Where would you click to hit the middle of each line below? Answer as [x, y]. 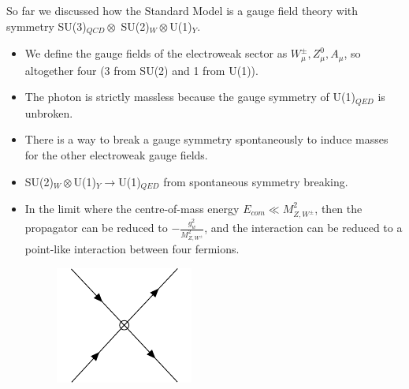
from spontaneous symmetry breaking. [256, 181]
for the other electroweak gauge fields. [116, 154]
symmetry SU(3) [46, 26]
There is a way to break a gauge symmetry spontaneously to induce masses [206, 139]
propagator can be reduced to [96, 228]
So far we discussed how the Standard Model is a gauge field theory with [182, 11]
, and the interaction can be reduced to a [303, 228]
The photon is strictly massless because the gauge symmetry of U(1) [190, 97]
